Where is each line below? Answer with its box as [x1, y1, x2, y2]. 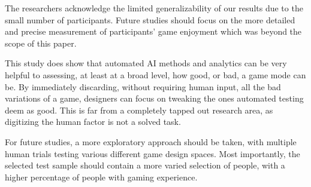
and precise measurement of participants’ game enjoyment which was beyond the [5, 25, 302, 38]
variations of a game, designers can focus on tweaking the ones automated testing [5, 92, 304, 105]
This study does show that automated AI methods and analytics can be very [5, 57, 287, 69]
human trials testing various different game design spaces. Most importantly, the [5, 147, 300, 160]
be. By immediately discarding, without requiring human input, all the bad [5, 80, 281, 93]
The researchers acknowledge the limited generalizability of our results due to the [5, 2, 303, 14]
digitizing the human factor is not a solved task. [5, 115, 181, 128]
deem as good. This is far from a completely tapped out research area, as [5, 103, 273, 116]
